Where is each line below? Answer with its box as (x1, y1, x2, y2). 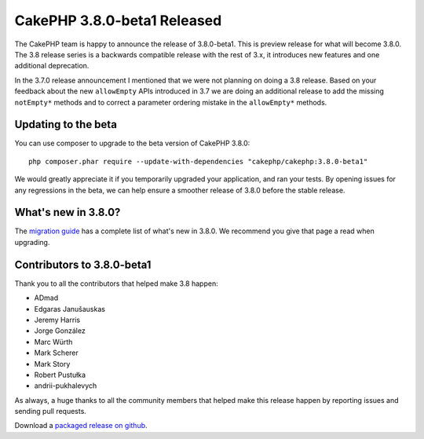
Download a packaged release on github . (14, 421, 148, 430)
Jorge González (34, 326, 86, 335)
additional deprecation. (14, 61, 90, 71)
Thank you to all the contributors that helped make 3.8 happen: (14, 279, 219, 288)
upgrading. (14, 237, 50, 247)
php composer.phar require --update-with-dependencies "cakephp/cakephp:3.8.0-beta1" (28, 157, 368, 166)
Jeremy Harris (34, 315, 81, 324)
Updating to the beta (14, 118, 118, 131)
